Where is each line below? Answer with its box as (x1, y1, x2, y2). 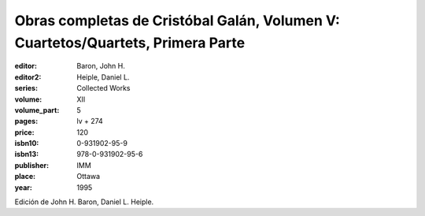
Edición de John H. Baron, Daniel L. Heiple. (14, 197, 154, 207)
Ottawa (76, 172, 101, 181)
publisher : (14, 160, 50, 169)
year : (14, 182, 33, 192)
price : (14, 127, 35, 137)
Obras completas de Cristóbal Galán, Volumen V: (14, 12, 340, 29)
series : (14, 84, 39, 93)
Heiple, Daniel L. (76, 72, 130, 82)
